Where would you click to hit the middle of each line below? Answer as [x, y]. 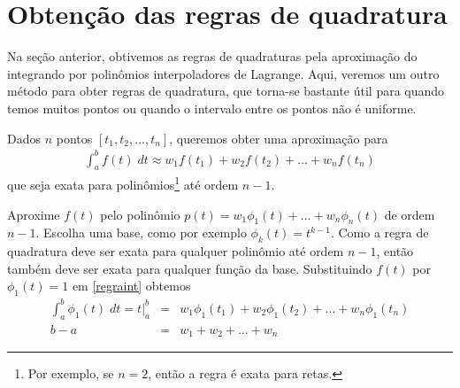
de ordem [410, 214]
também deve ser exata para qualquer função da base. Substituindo [190, 268]
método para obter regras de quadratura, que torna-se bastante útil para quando [226, 91]
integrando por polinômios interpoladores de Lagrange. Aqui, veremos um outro [223, 73]
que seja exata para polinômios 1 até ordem [123, 183]
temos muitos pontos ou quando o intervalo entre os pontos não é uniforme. [212, 108]
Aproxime [34, 214]
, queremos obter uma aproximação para [279, 138]
